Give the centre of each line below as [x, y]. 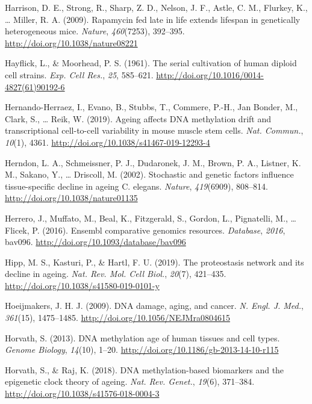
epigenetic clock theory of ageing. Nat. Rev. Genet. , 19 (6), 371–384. [130, 381]
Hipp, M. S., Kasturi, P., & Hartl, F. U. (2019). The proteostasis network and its [154, 262]
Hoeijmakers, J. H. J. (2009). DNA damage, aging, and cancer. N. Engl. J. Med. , [154, 306]
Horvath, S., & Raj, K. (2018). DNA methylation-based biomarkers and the [145, 369]
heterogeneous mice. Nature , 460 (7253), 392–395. [95, 31]
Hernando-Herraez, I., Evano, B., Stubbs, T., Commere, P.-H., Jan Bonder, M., [151, 107]
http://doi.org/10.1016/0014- [210, 74]
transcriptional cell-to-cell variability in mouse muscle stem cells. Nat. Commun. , [154, 130]
